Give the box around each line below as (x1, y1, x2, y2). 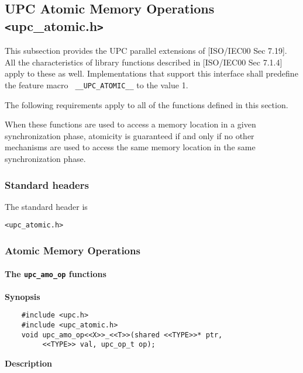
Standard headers (5, 177, 89, 192)
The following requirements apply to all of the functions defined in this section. (5, 98, 288, 110)
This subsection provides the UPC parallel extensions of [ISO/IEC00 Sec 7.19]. (5, 44, 287, 57)
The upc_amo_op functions (5, 268, 106, 280)
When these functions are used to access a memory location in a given (5, 118, 256, 130)
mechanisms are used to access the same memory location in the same (5, 141, 256, 153)
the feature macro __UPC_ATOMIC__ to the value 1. (5, 78, 188, 91)
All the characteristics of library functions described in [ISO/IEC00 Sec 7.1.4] (5, 56, 283, 68)
